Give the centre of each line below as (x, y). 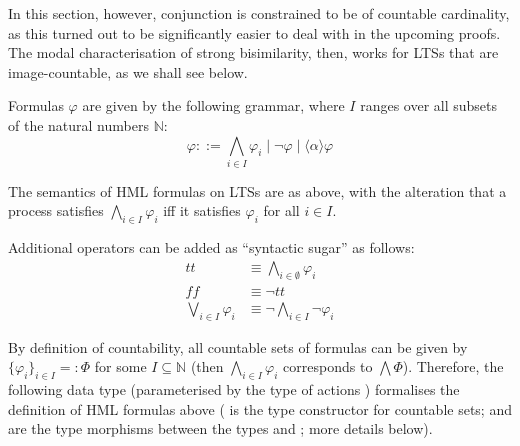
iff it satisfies (202, 210)
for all (281, 210)
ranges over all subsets (429, 105)
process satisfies (56, 210)
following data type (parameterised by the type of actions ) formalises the (234, 388)
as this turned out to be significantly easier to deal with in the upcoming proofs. (254, 32)
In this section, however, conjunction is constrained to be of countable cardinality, (259, 13)
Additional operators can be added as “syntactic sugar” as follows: (211, 247)
